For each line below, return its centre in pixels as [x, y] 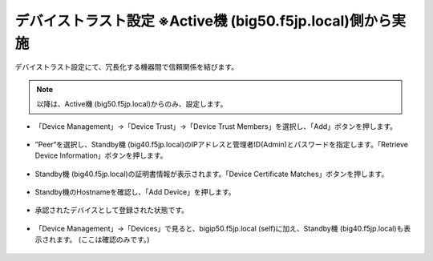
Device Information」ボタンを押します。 [101, 155]
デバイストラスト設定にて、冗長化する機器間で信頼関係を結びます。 [127, 67]
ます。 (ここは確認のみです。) [103, 239]
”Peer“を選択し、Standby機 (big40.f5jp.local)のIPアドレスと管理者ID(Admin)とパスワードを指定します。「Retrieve [222, 144]
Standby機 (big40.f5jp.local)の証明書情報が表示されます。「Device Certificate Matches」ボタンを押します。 [212, 174]
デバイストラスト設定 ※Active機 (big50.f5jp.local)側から [203, 21]
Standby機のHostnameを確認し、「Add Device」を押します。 [135, 192]
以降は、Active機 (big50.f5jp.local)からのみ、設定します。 [132, 104]
